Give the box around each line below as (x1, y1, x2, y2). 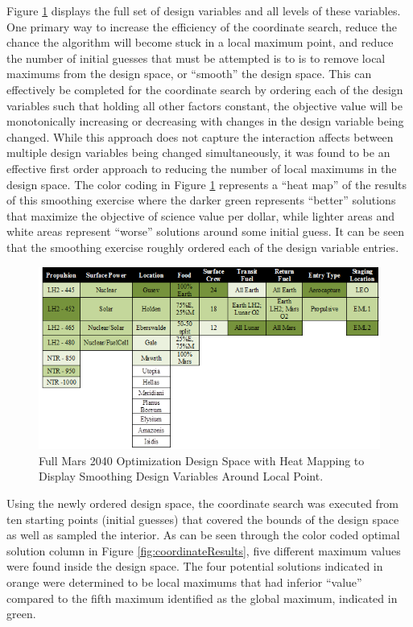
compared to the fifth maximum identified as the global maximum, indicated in (6, 589, 398, 606)
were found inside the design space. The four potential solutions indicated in (6, 558, 383, 575)
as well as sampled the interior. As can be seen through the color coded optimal (6, 526, 400, 543)
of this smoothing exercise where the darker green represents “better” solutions (6, 192, 396, 208)
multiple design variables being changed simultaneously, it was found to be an (6, 144, 390, 161)
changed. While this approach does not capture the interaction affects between (6, 128, 394, 145)
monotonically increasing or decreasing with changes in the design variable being (6, 113, 404, 130)
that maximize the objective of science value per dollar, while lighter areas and (6, 207, 395, 224)
